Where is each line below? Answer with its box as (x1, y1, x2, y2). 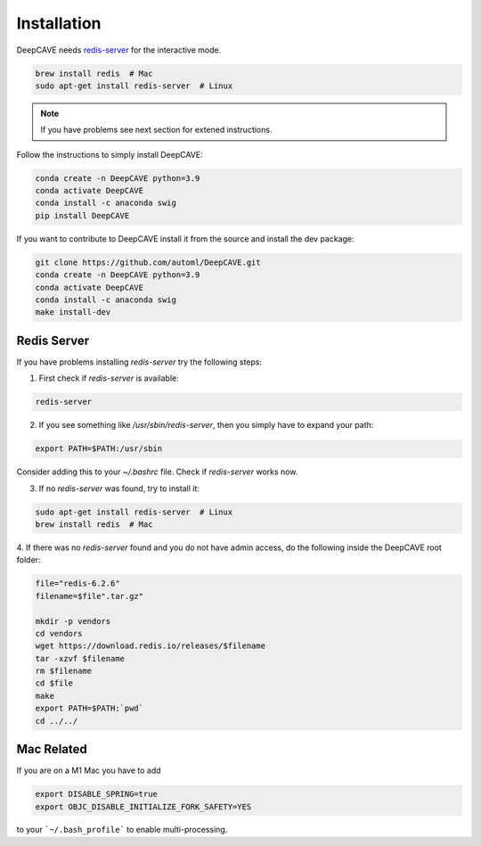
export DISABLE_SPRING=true (35, 789, 158, 800)
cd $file (35, 678, 74, 688)
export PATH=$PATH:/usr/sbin (35, 444, 163, 454)
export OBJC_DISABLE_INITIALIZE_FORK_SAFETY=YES (35, 801, 252, 811)
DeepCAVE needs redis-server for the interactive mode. (16, 45, 222, 55)
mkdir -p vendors (35, 616, 111, 626)
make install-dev (35, 308, 111, 317)
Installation (16, 13, 102, 33)
